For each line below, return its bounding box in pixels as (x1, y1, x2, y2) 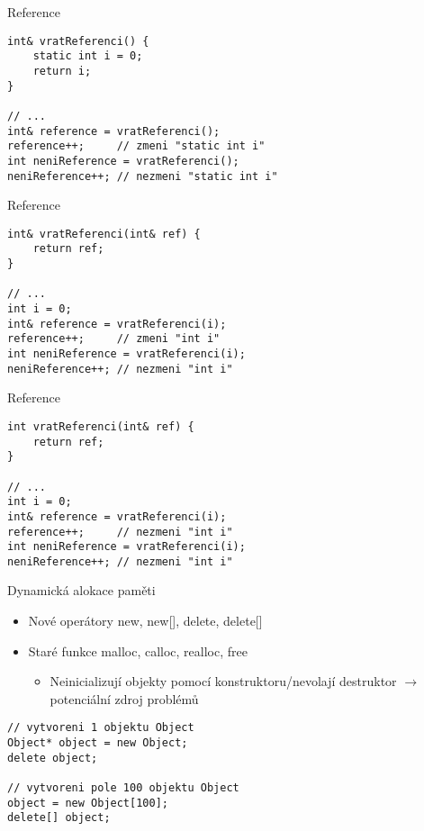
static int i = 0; (32, 50, 143, 63)
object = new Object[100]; (7, 796, 168, 809)
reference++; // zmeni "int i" (7, 332, 221, 346)
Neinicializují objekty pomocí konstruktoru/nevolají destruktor (50, 672, 397, 691)
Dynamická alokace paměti (7, 581, 156, 600)
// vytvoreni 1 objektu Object (7, 721, 194, 735)
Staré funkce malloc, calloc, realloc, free (28, 641, 248, 660)
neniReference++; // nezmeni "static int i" (7, 169, 278, 183)
